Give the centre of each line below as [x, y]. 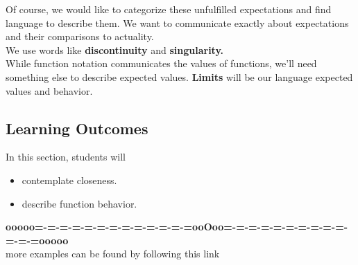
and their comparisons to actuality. [80, 36]
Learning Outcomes [77, 128]
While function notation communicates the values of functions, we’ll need [161, 63]
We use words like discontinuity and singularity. [115, 49]
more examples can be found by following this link [113, 254]
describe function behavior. [79, 203]
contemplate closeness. [69, 180]
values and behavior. [49, 90]
